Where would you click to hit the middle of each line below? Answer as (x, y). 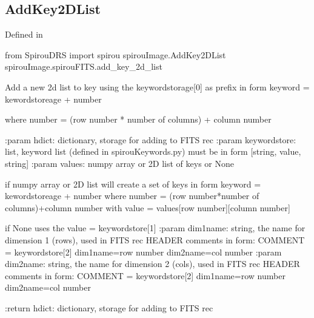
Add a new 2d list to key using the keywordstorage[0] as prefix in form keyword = (157, 86)
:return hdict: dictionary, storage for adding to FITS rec (109, 307)
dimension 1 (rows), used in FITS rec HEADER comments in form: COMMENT (155, 239)
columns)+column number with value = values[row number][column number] (148, 207)
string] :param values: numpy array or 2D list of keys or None (119, 163)
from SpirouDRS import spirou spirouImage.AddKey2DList (115, 54)
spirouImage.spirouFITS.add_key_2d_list (84, 66)
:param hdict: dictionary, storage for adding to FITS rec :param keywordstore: (151, 139)
